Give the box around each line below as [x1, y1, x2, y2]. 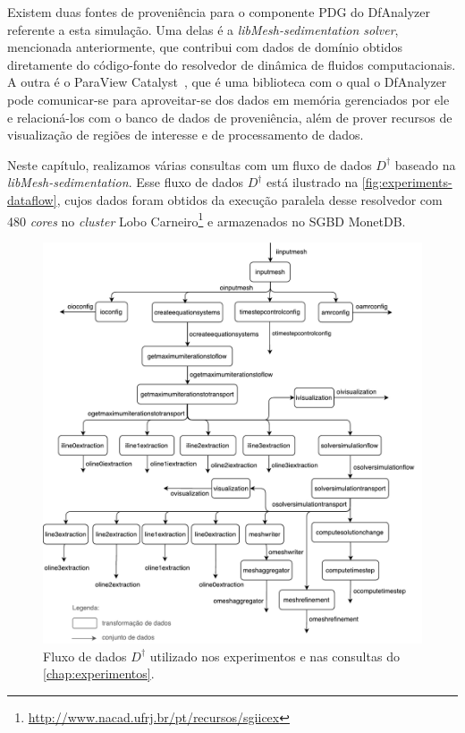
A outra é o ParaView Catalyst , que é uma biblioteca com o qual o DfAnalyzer [7, 72, 447, 91]
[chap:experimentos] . [43, 664, 155, 683]
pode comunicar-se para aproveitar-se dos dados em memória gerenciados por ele [7, 89, 450, 108]
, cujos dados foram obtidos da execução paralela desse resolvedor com [56, 190, 443, 209]
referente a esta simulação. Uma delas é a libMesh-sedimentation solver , [7, 20, 399, 38]
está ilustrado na [266, 173, 359, 192]
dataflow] [7, 190, 57, 209]
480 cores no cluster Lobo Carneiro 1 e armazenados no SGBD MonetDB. [7, 209, 406, 230]
